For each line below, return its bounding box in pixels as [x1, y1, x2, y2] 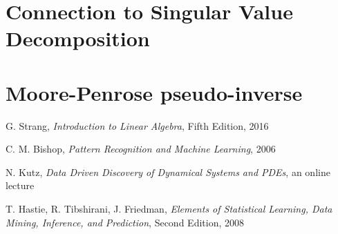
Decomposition [6, 24, 150, 52]
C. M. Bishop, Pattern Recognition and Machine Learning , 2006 [6, 142, 276, 156]
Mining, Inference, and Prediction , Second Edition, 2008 [6, 215, 244, 229]
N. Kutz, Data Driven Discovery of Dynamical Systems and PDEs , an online [6, 164, 330, 179]
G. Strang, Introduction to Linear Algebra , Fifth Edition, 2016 [6, 118, 269, 133]
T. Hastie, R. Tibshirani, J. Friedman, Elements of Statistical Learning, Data [6, 202, 332, 216]
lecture [6, 178, 35, 193]
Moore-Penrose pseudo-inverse [6, 78, 303, 106]
